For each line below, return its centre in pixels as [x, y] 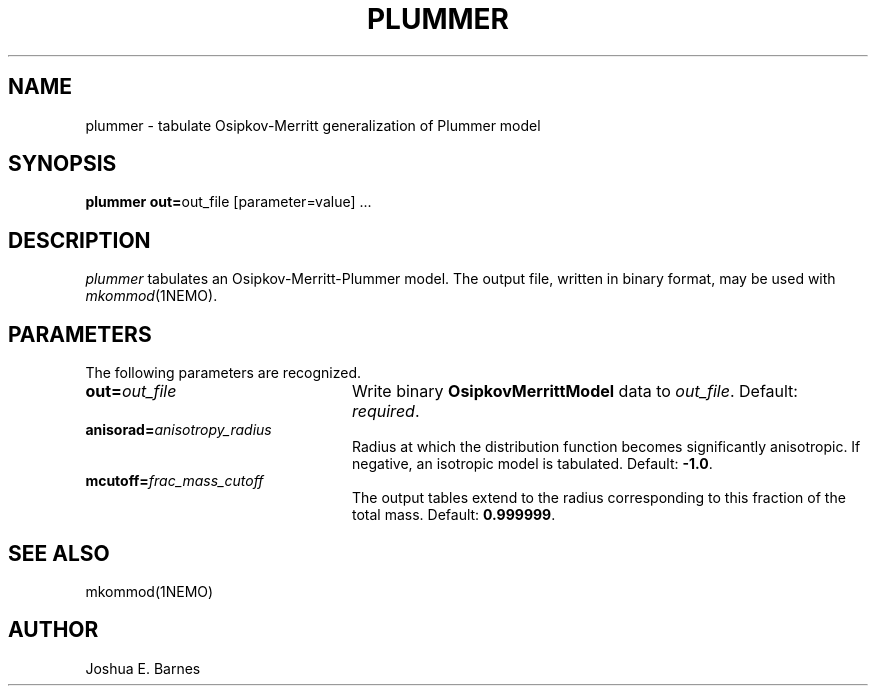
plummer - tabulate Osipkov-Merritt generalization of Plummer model [313, 125]
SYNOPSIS [62, 164]
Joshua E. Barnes [143, 668]
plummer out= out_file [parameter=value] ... [228, 202]
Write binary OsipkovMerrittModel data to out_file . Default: [574, 391]
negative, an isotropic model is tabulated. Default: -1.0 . [532, 464]
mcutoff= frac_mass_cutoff [174, 481]
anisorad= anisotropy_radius [178, 430]
